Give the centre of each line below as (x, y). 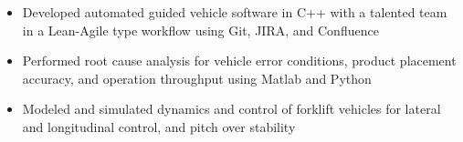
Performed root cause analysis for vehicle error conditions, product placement (239, 61)
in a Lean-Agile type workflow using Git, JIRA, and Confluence (200, 30)
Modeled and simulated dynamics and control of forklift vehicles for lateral (231, 109)
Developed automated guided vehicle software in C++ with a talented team (235, 12)
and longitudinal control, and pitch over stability (159, 126)
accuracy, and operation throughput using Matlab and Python (197, 78)
